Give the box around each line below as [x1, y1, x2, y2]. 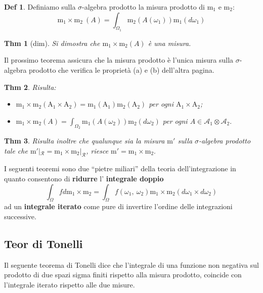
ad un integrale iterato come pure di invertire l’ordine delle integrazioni [4, 201, 233, 212]
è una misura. [148, 37, 191, 48]
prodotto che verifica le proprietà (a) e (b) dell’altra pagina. [29, 64, 214, 75]
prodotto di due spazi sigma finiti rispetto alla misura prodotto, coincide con [4, 269, 242, 280]
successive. [4, 211, 36, 221]
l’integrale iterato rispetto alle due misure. [4, 279, 135, 289]
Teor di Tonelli [4, 235, 83, 251]
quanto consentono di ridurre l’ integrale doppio [4, 173, 164, 183]
